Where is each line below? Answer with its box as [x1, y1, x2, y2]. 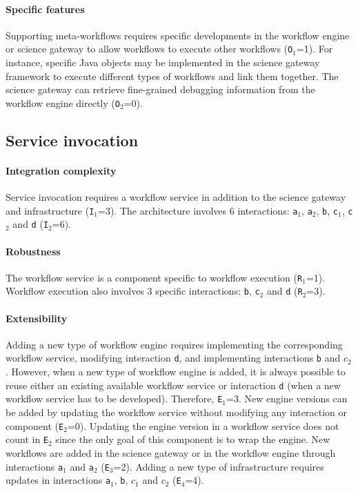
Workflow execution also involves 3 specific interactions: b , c [6, 284, 260, 298]
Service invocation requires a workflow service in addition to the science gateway [6, 190, 346, 204]
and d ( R [266, 284, 303, 298]
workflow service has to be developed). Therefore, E [6, 391, 223, 406]
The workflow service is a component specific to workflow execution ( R [6, 270, 303, 284]
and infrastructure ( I [6, 203, 95, 217]
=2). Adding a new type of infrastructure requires [113, 459, 324, 473]
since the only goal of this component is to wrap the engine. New [55, 432, 330, 446]
